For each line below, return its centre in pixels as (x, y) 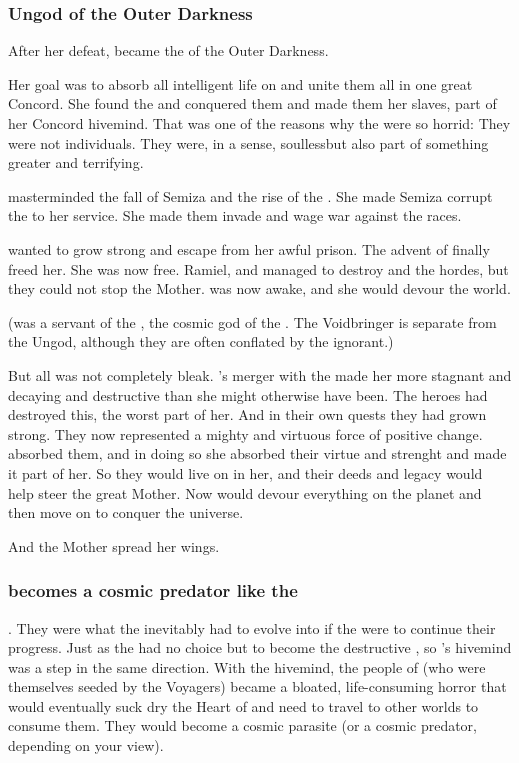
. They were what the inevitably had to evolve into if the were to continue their (252, 627)
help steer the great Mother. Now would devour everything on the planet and (245, 492)
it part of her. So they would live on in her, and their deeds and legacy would (245, 472)
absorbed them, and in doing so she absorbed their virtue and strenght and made (257, 453)
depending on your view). (86, 745)
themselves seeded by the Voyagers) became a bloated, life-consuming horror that (257, 686)
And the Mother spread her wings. (114, 545)
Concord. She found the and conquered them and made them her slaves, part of (252, 103)
